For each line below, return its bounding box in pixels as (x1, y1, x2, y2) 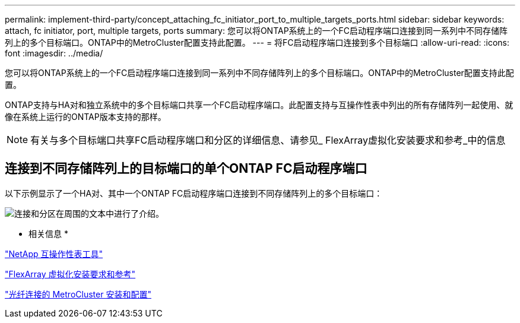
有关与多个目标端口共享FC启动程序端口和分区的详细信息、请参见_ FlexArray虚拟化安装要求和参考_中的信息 (30, 134, 506, 146)
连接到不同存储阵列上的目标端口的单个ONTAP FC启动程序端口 (5, 161, 367, 176)
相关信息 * (28, 228, 68, 239)
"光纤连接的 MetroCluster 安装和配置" (5, 289, 151, 299)
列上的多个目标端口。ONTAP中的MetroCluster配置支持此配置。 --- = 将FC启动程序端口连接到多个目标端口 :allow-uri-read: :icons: (5, 37, 509, 47)
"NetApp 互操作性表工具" (5, 248, 103, 259)
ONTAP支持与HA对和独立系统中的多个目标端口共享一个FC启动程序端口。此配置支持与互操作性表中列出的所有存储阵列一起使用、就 (5, 100, 513, 110)
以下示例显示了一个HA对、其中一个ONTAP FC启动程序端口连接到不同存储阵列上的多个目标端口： (5, 188, 383, 198)
